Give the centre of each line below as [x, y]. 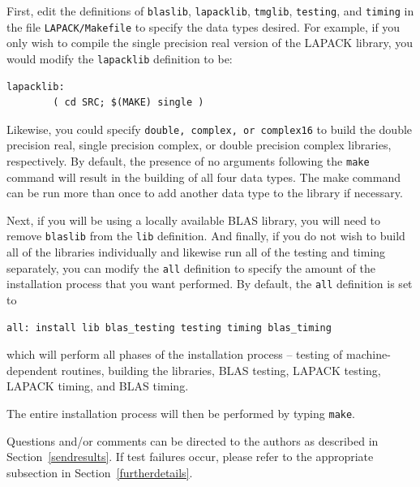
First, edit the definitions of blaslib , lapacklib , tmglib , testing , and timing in [210, 11]
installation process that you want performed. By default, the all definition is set [210, 284]
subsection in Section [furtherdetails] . [100, 472]
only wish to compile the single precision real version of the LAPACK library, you [210, 43]
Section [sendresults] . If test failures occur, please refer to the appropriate [190, 457]
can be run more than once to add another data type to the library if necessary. [205, 193]
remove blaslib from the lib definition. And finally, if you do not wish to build [206, 236]
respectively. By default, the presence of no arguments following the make [188, 161]
